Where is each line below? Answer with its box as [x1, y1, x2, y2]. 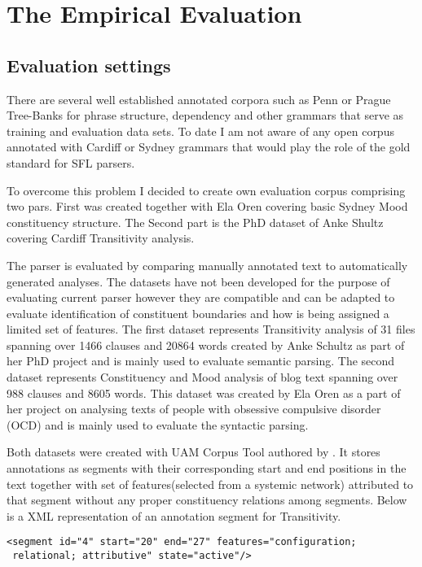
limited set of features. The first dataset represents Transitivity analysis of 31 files [7, 321, 415, 338]
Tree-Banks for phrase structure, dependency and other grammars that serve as [7, 107, 404, 124]
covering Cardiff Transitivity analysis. [7, 229, 195, 246]
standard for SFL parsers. [7, 154, 135, 171]
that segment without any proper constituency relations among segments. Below [7, 491, 407, 508]
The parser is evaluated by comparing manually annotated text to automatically [7, 256, 408, 273]
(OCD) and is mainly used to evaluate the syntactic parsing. [7, 416, 309, 433]
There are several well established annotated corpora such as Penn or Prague [7, 90, 391, 107]
